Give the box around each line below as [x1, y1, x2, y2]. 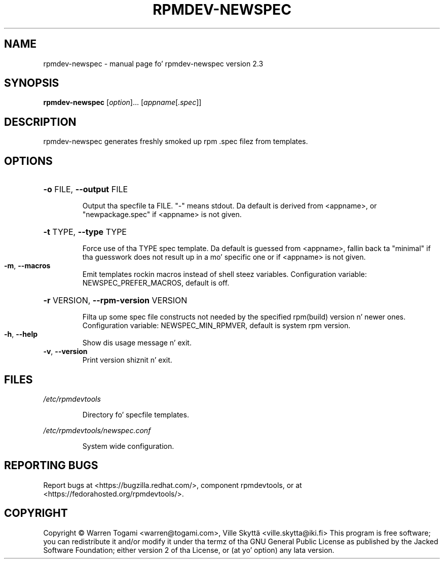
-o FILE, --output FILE [43, 184, 128, 195]
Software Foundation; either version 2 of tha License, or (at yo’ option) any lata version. [43, 545, 335, 554]
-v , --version [43, 347, 88, 356]
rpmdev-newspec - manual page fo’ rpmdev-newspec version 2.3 [43, 59, 264, 68]
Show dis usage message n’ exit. [82, 338, 192, 347]
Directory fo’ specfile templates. [82, 410, 189, 419]
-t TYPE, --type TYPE [43, 227, 127, 237]
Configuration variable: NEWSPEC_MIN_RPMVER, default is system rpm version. [82, 321, 351, 330]
